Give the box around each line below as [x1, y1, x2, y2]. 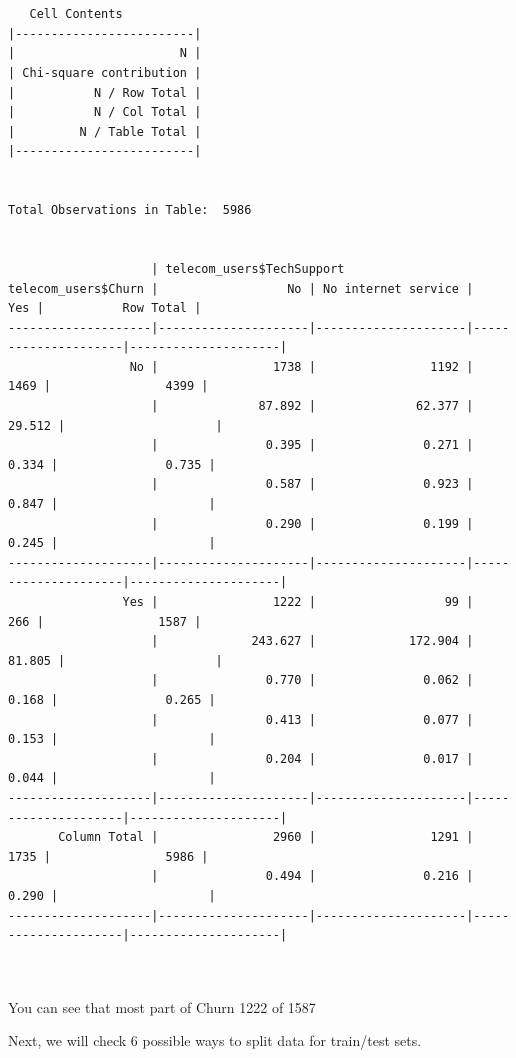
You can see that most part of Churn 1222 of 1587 [8, 996, 316, 1017]
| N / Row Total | [8, 85, 202, 100]
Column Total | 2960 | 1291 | [58, 830, 474, 845]
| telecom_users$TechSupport [151, 261, 345, 276]
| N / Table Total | [8, 124, 202, 139]
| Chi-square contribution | [8, 65, 202, 80]
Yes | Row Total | [8, 301, 202, 316]
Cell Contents [29, 7, 123, 22]
